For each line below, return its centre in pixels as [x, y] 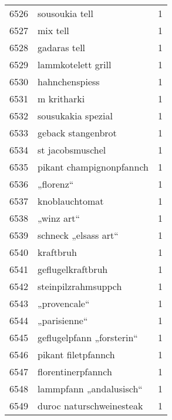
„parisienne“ [63, 320]
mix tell [53, 30]
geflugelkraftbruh [73, 269]
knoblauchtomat [71, 201]
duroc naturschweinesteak [90, 406]
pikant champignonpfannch [93, 167]
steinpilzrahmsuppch [80, 286]
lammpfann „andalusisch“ [90, 389]
